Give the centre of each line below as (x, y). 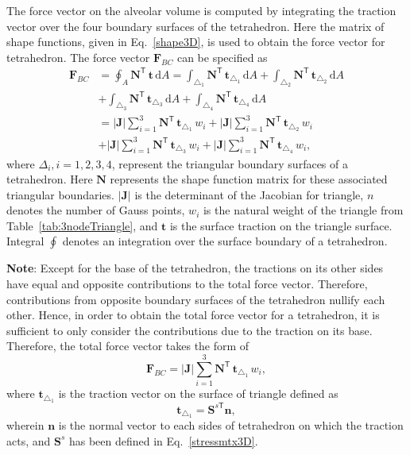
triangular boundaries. (60, 194)
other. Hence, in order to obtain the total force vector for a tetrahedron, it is (193, 315)
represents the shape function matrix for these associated (249, 179)
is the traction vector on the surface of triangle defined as (198, 393)
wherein (25, 425)
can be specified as (222, 57)
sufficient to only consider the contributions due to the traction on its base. (190, 330)
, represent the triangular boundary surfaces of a (230, 163)
